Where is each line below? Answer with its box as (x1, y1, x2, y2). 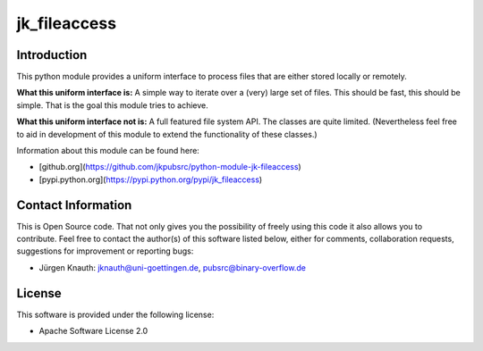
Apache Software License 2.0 (38, 326, 148, 337)
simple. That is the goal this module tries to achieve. (16, 99, 209, 111)
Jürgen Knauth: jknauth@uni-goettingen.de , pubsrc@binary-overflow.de (38, 262, 306, 272)
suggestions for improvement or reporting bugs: (16, 246, 194, 256)
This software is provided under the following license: (16, 309, 215, 320)
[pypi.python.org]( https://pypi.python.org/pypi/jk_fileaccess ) (38, 174, 263, 185)
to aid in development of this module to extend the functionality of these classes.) (16, 129, 318, 139)
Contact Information (16, 197, 132, 213)
